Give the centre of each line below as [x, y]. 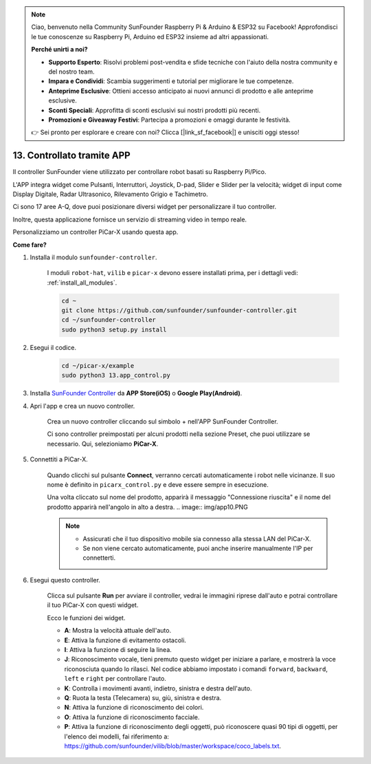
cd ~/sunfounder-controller [109, 320]
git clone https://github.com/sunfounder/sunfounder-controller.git [179, 310]
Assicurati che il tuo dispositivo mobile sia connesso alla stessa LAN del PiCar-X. [197, 538]
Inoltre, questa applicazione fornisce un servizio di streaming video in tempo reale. [130, 219]
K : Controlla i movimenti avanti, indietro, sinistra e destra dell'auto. [158, 688]
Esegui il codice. [53, 347]
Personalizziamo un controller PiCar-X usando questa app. [95, 232]
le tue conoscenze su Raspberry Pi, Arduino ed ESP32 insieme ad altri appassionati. [150, 36]
